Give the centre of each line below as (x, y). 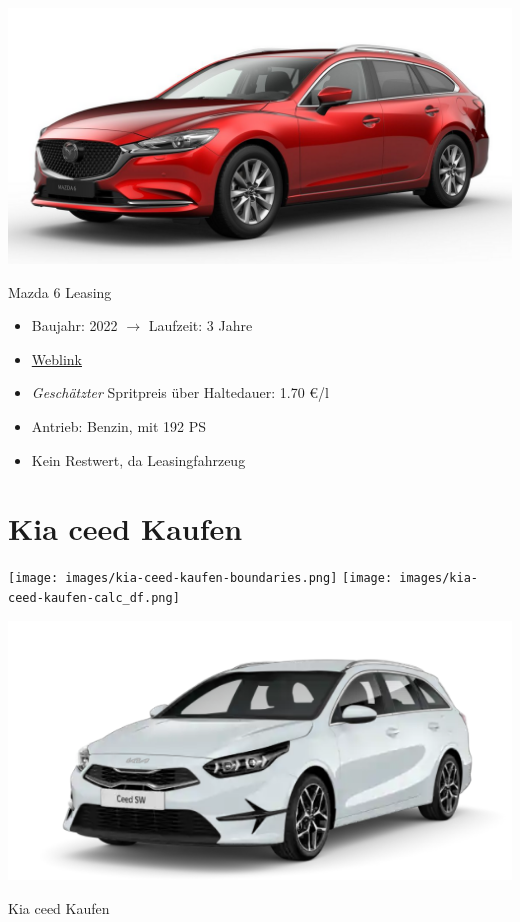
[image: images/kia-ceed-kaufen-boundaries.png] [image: (200, 578)
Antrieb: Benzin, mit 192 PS (119, 425)
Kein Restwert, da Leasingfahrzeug (138, 459)
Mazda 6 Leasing (60, 291)
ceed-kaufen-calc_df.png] (94, 597)
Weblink (56, 358)
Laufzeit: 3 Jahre (200, 325)
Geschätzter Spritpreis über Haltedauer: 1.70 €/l (180, 392)
